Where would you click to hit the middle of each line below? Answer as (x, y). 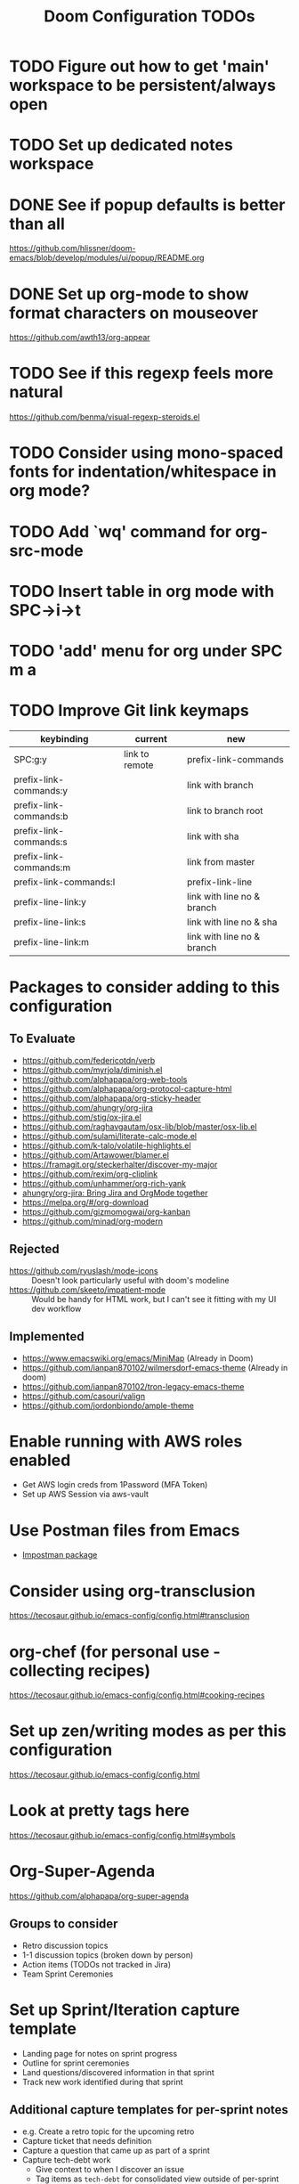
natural (36, 392)
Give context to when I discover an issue (110, 2169)
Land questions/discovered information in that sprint (118, 2072)
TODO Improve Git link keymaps (129, 711)
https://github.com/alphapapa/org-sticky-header (112, 1098)
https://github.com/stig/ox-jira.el (82, 1117)
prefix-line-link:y (50, 901)
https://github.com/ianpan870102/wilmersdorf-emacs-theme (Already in (155, 1367)
